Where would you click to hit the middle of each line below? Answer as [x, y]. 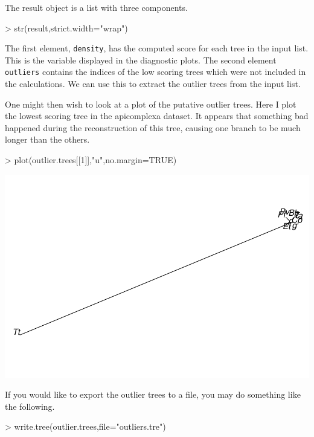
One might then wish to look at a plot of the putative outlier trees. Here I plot [151, 104]
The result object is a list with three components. [96, 7]
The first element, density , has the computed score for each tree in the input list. [157, 48]
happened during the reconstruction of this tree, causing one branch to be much [153, 127]
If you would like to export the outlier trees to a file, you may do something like [153, 394]
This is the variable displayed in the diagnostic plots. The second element [141, 60]
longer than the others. [47, 139]
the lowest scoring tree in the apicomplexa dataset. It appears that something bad [157, 116]
